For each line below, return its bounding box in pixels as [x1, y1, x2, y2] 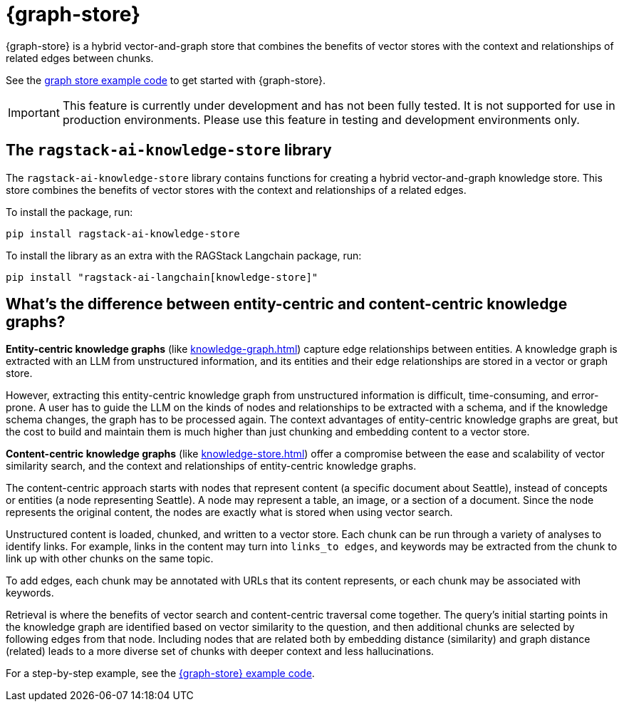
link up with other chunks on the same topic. [6, 552, 214, 565]
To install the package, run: [6, 205, 133, 218]
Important [8, 105, 60, 120]
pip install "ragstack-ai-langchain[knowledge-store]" [6, 271, 318, 283]
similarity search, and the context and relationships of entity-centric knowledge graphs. [6, 460, 417, 473]
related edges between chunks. [6, 51, 154, 64]
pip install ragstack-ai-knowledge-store [6, 227, 240, 239]
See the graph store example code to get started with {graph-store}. [6, 73, 326, 86]
